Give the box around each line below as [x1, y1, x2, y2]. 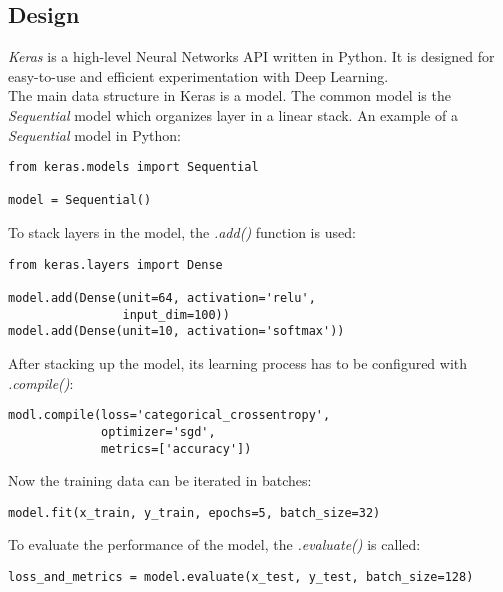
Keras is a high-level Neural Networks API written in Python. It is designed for [8, 46, 495, 67]
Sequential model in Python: [8, 124, 181, 145]
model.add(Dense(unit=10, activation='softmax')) [8, 324, 345, 339]
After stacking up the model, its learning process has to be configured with [8, 353, 468, 374]
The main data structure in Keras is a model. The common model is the [8, 85, 451, 106]
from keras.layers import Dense [8, 257, 223, 272]
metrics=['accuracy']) [101, 441, 252, 456]
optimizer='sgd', [101, 424, 216, 439]
